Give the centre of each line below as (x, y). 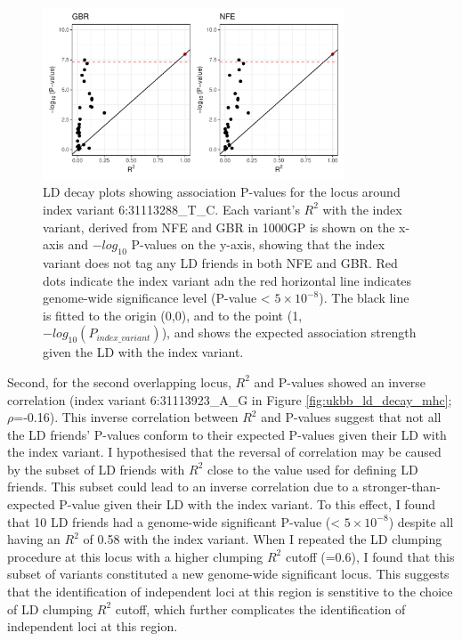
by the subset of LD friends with (96, 469)
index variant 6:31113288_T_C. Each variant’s (171, 209)
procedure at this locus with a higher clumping (135, 556)
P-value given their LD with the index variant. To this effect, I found (247, 504)
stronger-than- (401, 487)
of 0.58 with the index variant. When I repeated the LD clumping (263, 539)
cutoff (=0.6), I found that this (370, 556)
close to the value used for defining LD (313, 469)
